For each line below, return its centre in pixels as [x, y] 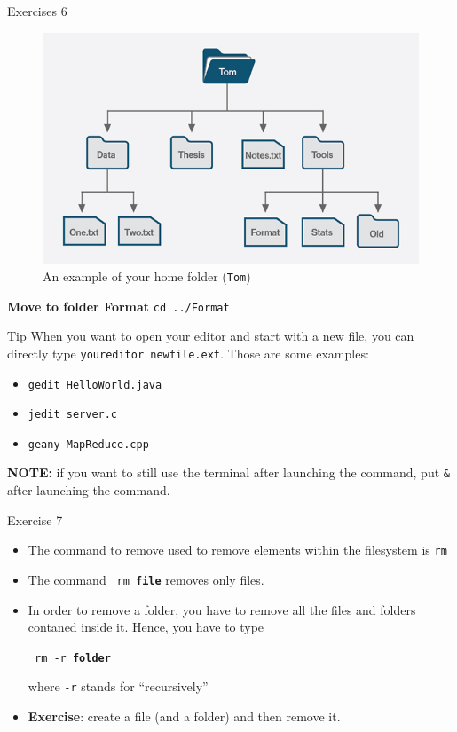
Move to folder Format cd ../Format [118, 306]
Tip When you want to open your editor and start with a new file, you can [211, 336]
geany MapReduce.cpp [88, 444]
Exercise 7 [35, 519]
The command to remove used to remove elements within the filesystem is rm [237, 550]
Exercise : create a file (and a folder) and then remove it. [184, 716]
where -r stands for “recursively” [118, 686]
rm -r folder [72, 658]
